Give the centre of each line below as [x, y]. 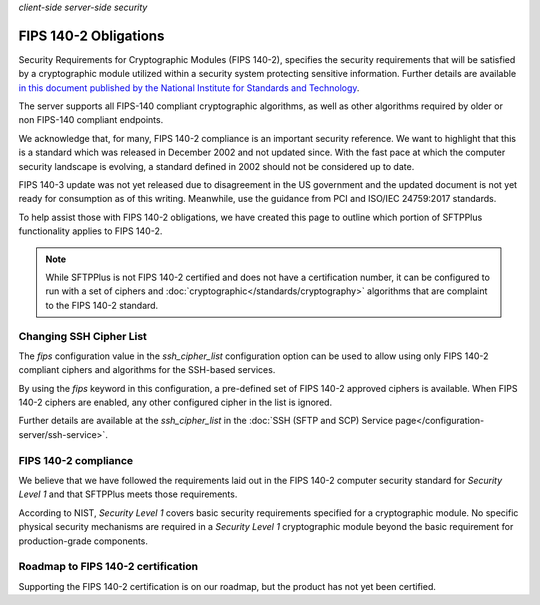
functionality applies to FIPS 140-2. [90, 231]
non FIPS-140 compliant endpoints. [91, 120]
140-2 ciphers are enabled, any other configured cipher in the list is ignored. [175, 402]
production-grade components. [83, 541]
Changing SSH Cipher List [82, 336]
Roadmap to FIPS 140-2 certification [108, 567]
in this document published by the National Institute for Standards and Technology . [189, 87]
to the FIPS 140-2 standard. [102, 305]
